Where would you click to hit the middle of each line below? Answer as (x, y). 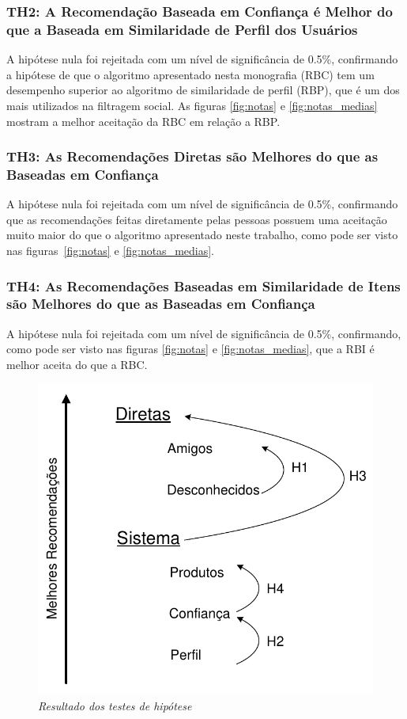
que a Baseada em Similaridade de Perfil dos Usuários (182, 29)
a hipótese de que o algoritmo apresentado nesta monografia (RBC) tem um (190, 74)
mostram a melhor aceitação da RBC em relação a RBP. (143, 121)
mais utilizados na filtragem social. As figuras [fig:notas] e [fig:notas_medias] (192, 105)
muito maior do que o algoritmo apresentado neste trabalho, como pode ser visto (202, 235)
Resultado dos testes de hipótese (115, 705)
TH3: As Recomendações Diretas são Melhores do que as (192, 156)
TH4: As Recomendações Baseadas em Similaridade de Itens (203, 285)
